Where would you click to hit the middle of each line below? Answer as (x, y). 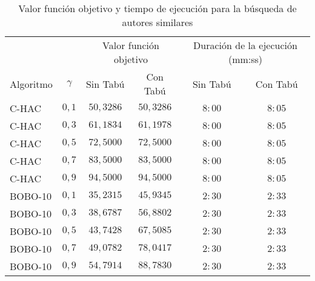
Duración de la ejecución (245, 45)
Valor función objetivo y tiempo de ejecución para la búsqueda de (157, 8)
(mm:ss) (245, 59)
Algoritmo (31, 84)
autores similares (157, 22)
